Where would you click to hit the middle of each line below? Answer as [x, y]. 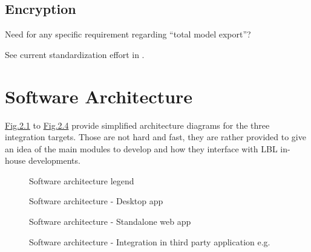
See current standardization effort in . [75, 54]
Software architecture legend [82, 180]
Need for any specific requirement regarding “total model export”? [128, 34]
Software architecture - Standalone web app [110, 221]
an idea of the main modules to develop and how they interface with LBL [141, 148]
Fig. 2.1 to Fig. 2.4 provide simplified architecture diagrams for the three [137, 125]
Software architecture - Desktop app [96, 201]
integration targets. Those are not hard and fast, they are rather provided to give [155, 137]
